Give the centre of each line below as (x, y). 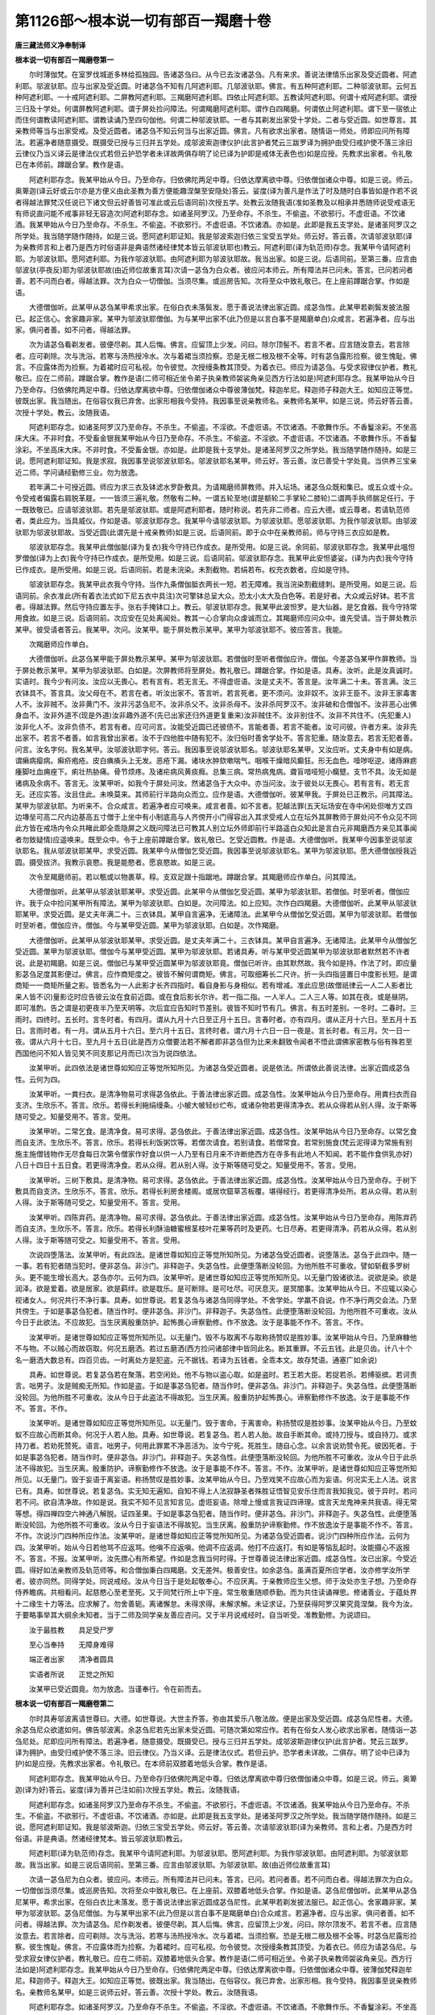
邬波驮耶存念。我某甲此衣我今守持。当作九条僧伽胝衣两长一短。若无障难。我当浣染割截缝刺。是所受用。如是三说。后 (223, 584)
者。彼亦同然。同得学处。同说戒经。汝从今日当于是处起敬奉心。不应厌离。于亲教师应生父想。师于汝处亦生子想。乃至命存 (216, 1581)
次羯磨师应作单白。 (60, 644)
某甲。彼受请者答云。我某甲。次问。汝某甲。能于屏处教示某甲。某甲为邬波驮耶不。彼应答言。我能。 (180, 629)
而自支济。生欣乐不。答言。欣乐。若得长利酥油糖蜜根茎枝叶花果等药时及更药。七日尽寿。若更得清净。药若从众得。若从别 (216, 1228)
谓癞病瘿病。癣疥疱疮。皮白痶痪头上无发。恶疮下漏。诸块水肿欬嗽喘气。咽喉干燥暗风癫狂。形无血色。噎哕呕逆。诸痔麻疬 (216, 760)
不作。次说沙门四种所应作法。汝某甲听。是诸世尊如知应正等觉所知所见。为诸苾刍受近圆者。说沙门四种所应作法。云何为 (212, 1536)
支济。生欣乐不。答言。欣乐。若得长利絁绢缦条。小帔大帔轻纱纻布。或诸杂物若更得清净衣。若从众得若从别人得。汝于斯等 (216, 1105)
